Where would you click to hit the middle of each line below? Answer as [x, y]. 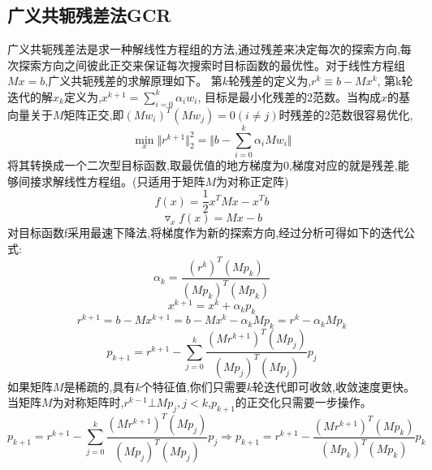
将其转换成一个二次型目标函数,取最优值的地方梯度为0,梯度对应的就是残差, [203, 164]
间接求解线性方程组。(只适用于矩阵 [112, 181]
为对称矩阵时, [88, 402]
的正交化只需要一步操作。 [303, 402]
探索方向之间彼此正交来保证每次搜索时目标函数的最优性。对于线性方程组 [212, 65]
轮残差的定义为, [270, 81]
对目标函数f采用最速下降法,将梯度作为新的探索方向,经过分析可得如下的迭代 [206, 233]
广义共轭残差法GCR [89, 15]
